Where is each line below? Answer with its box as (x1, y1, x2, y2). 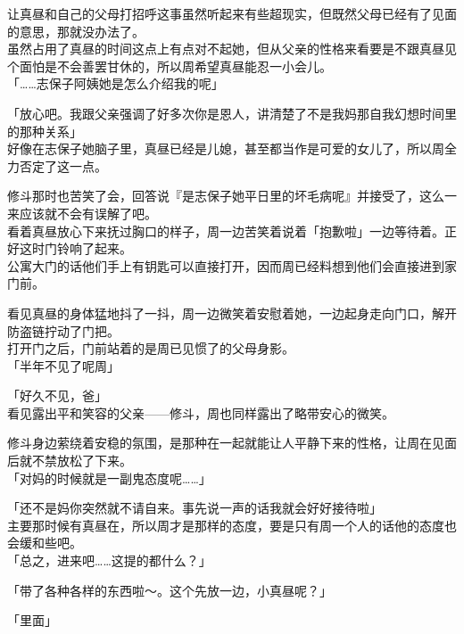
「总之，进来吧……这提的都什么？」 (7, 551, 211, 570)
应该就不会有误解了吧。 (19, 203, 157, 222)
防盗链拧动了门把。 (7, 321, 120, 340)
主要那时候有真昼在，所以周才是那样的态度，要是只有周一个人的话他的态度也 (7, 515, 457, 534)
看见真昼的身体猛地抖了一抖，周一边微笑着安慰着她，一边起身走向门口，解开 (7, 303, 457, 322)
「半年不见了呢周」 (7, 356, 120, 375)
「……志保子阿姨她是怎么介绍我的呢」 (7, 74, 224, 93)
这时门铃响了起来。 (19, 239, 132, 258)
